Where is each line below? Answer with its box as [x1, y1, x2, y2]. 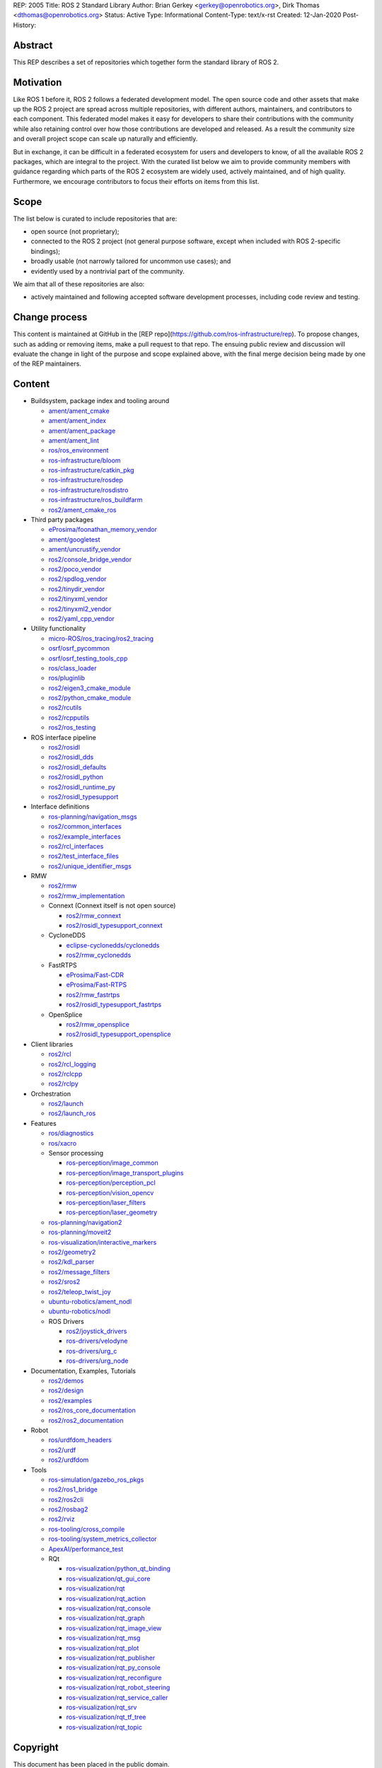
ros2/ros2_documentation [48, 1416, 124, 1424]
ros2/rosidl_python [48, 773, 104, 781]
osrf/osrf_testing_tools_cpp [48, 654, 128, 663]
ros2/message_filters [48, 1267, 110, 1276]
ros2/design [48, 1386, 84, 1395]
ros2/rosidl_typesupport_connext [66, 921, 163, 930]
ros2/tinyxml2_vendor [48, 605, 112, 613]
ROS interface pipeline [30, 733, 97, 742]
